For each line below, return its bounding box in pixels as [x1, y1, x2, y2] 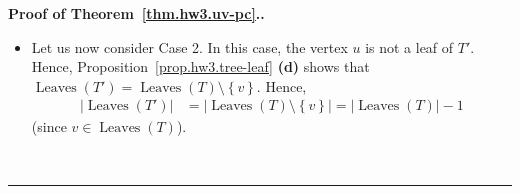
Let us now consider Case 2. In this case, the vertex [31, 36, 348, 57]
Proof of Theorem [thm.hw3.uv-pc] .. [8, 3, 265, 23]
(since [31, 116, 67, 137]
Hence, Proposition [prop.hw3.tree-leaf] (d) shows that [31, 56, 370, 77]
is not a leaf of [365, 36, 454, 57]
